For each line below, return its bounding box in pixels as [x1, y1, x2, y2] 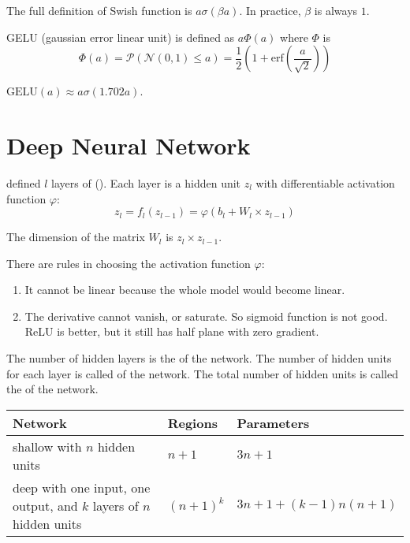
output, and [13, 496, 78, 515]
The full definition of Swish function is [6, 2, 192, 18]
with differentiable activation [255, 174, 395, 191]
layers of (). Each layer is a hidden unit [51, 174, 241, 191]
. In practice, [239, 2, 301, 18]
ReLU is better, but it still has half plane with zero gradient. [24, 323, 319, 340]
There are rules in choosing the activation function [6, 255, 251, 271]
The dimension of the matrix [6, 229, 145, 245]
